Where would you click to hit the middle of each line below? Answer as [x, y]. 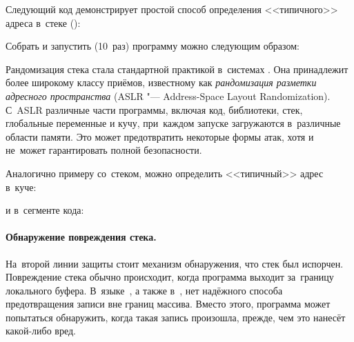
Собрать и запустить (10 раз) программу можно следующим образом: [153, 46]
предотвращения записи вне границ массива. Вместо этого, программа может [168, 304]
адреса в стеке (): [43, 22]
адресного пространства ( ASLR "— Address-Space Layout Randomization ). [168, 95]
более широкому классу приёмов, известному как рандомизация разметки [161, 82]
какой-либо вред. [41, 331]
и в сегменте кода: [45, 210]
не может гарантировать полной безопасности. [104, 150]
